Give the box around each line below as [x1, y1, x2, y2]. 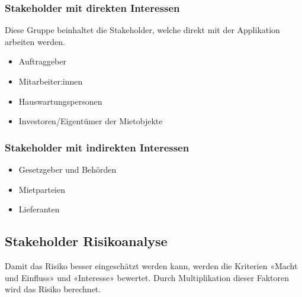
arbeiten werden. [5, 35, 65, 47]
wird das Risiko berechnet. [5, 283, 101, 295]
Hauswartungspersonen [18, 95, 102, 107]
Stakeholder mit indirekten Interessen [5, 140, 189, 154]
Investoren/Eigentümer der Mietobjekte [18, 115, 163, 127]
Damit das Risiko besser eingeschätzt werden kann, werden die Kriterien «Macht [5, 259, 298, 272]
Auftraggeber [18, 55, 67, 67]
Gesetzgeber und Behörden [18, 163, 117, 175]
